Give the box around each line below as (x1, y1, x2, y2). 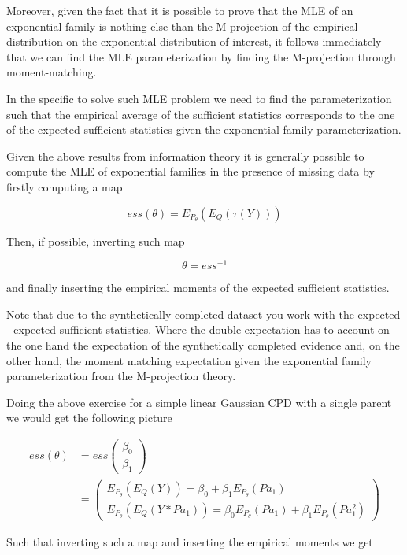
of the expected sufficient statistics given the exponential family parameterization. (6, 121, 401, 138)
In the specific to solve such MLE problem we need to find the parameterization (6, 90, 392, 106)
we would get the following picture (6, 409, 172, 426)
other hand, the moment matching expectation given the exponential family (6, 352, 372, 368)
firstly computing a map (6, 178, 123, 194)
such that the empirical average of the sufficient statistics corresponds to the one (6, 105, 395, 122)
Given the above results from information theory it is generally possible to (6, 147, 364, 164)
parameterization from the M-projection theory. (6, 368, 236, 384)
